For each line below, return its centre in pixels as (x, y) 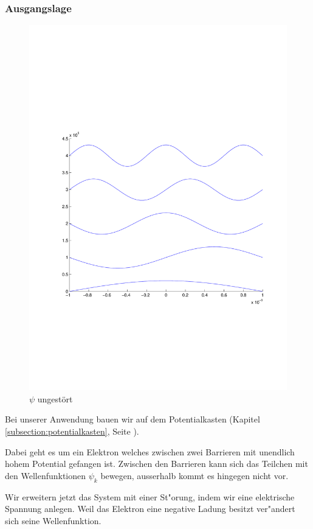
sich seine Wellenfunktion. (53, 520)
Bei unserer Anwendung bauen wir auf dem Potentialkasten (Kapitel (132, 419)
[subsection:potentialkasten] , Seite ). (72, 431)
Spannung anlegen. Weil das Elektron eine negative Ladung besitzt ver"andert (150, 509)
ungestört (55, 398)
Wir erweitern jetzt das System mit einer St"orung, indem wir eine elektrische (150, 496)
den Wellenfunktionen (46, 475)
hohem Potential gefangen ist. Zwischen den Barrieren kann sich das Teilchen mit (156, 464)
